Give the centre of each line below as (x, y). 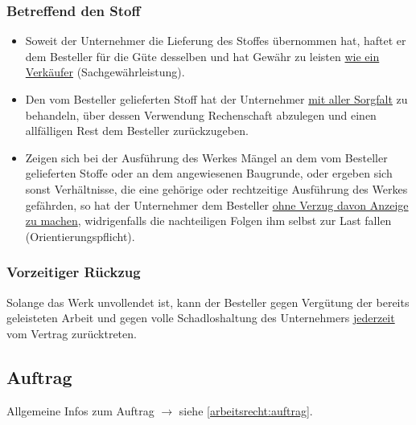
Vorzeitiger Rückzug (74, 272)
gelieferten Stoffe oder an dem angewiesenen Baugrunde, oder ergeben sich (209, 173)
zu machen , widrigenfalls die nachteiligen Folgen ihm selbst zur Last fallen (208, 221)
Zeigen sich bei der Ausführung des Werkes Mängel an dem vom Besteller (206, 157)
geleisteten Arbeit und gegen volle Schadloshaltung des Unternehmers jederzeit (201, 318)
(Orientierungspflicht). (80, 236)
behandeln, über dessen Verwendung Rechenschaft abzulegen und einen (201, 114)
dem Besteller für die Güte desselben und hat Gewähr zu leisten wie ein (202, 56)
